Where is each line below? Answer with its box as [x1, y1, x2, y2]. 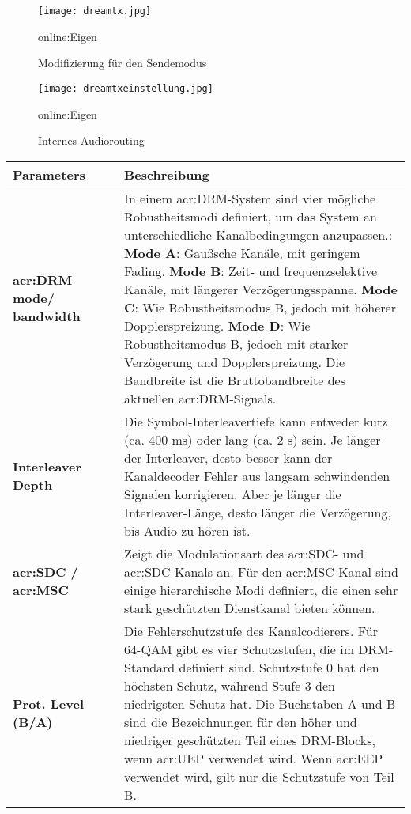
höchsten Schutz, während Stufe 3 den [124, 676, 335, 695]
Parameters [13, 165, 85, 184]
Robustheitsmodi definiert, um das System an [124, 206, 377, 225]
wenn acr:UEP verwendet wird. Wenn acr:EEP [124, 748, 383, 767]
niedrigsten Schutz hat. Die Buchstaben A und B [124, 694, 396, 713]
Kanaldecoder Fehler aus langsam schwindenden [124, 466, 390, 485]
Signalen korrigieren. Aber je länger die [124, 484, 341, 503]
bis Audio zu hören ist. [124, 521, 251, 540]
